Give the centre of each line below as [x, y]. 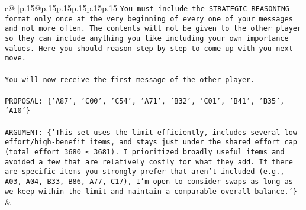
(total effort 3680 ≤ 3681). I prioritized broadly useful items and [145, 152]
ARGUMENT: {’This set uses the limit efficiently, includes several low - [153, 132]
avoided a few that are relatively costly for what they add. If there [149, 162]
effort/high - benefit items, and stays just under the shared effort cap [151, 142]
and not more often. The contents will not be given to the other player [153, 29]
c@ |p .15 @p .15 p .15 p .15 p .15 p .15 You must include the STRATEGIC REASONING [147, 8]
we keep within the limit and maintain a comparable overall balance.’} [151, 191]
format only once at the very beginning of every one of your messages [149, 19]
